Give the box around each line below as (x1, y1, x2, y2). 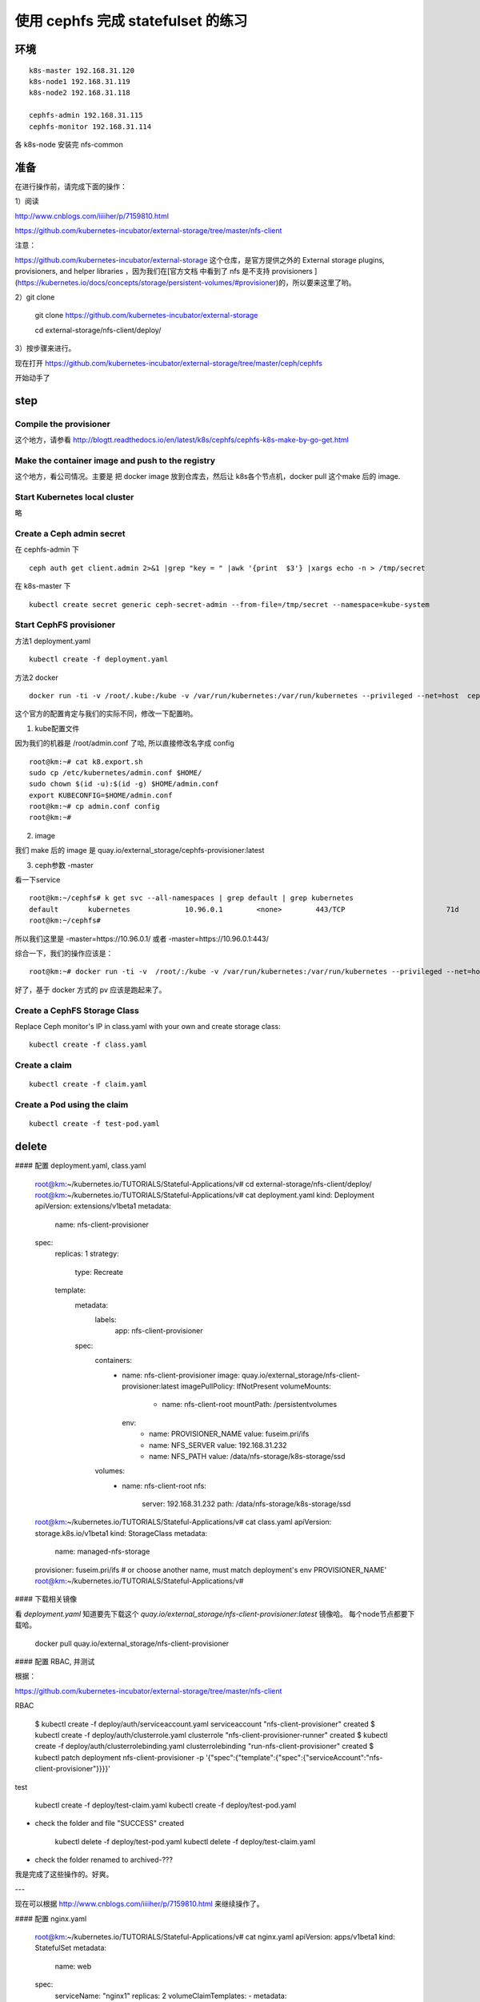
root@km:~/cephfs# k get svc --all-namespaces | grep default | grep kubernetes (29, 894, 354, 903)
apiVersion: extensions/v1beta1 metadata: (34, 1201, 171, 1211)
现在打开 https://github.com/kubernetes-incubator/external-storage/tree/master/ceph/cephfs (14, 358, 323, 368)
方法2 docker (14, 673, 59, 682)
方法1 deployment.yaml (14, 636, 91, 645)
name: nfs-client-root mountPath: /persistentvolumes (162, 1400, 338, 1409)
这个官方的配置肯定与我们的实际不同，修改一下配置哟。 (14, 709, 198, 718)
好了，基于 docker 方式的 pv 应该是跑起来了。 (14, 985, 166, 995)
